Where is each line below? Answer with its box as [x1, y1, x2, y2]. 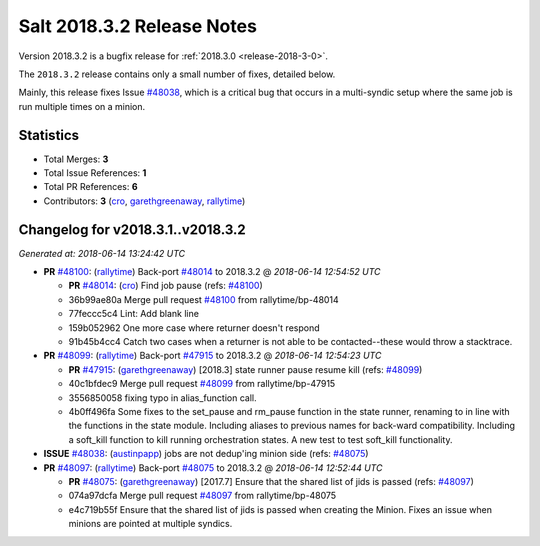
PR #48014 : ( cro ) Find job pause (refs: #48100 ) [68, 280, 264, 292]
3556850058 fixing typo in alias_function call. [68, 391, 257, 404]
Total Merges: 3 [43, 153, 109, 165]
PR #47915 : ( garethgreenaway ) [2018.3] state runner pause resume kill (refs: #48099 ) [68, 363, 423, 375]
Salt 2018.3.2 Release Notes [18, 15, 257, 37]
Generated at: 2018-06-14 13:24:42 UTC [18, 247, 186, 259]
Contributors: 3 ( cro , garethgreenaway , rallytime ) [43, 195, 246, 207]
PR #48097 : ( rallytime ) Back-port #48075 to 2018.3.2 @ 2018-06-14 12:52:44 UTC [43, 461, 383, 474]
